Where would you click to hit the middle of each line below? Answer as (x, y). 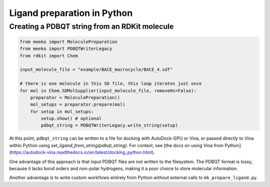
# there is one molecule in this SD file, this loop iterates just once (111, 84)
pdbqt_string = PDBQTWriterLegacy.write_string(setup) (109, 125)
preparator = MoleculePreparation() (75, 97)
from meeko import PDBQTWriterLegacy (66, 49)
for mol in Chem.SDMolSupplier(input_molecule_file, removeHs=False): (108, 91)
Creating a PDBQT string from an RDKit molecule (91, 26)
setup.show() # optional (71, 119)
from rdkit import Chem (49, 56)
